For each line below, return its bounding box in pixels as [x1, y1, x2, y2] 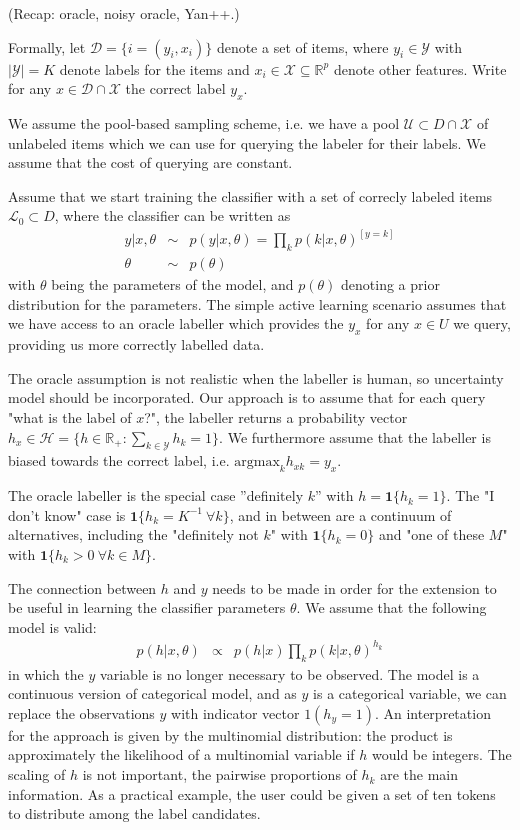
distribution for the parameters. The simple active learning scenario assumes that [8, 293, 507, 314]
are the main [380, 764, 458, 785]
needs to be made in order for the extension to [212, 577, 497, 598]
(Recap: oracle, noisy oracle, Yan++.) [8, 3, 240, 23]
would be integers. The [372, 744, 512, 765]
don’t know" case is [8, 504, 126, 525]
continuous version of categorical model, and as [8, 683, 297, 704]
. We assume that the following [296, 597, 487, 618]
